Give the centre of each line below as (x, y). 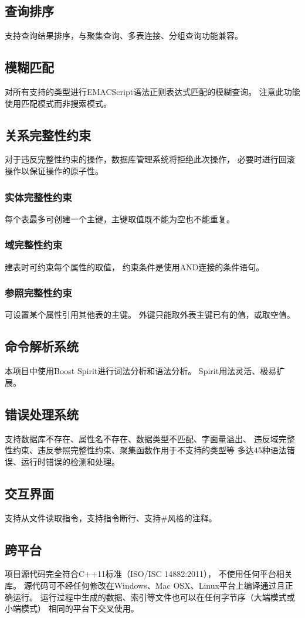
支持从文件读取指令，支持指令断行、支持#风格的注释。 (111, 517)
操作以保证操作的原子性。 (54, 170)
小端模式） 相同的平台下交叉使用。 (72, 608)
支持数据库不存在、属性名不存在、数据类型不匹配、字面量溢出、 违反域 (142, 438)
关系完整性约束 (48, 135)
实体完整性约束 (38, 197)
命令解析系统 (42, 346)
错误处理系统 (42, 414)
